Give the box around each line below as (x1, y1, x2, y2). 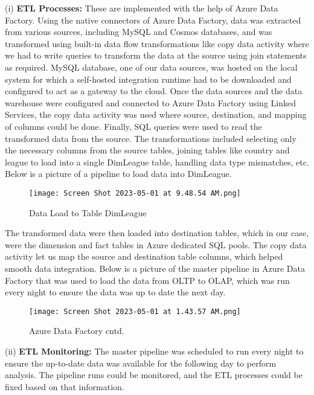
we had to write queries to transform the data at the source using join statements (5, 49, 307, 62)
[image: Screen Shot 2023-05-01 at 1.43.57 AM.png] (29, 307, 241, 316)
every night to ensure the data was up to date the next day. (5, 286, 226, 298)
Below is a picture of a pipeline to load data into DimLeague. (5, 167, 232, 180)
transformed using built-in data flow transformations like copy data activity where (5, 37, 309, 50)
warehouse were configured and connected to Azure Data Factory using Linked (5, 96, 296, 109)
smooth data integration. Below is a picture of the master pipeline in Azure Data (5, 262, 305, 274)
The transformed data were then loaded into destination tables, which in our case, (5, 226, 309, 239)
